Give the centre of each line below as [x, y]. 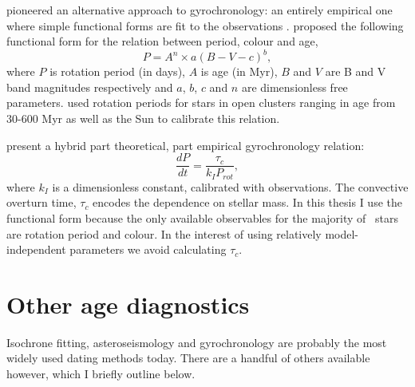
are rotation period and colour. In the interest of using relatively [164, 233]
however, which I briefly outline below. [101, 374]
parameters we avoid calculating [148, 249]
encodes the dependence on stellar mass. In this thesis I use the [247, 202]
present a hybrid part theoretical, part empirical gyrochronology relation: [186, 145]
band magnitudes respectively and [90, 87]
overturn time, [41, 202]
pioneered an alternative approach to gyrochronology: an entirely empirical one [200, 10]
